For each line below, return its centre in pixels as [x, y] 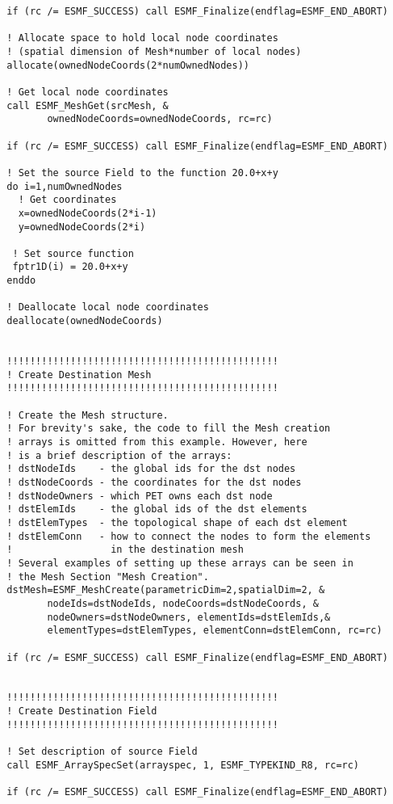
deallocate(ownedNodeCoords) [85, 321]
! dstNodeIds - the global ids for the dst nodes [151, 469]
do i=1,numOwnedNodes [65, 186]
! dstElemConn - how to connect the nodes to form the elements [189, 536]
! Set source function [73, 253]
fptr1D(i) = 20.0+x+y [70, 267]
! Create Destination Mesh [79, 375]
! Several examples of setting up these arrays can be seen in [180, 563]
